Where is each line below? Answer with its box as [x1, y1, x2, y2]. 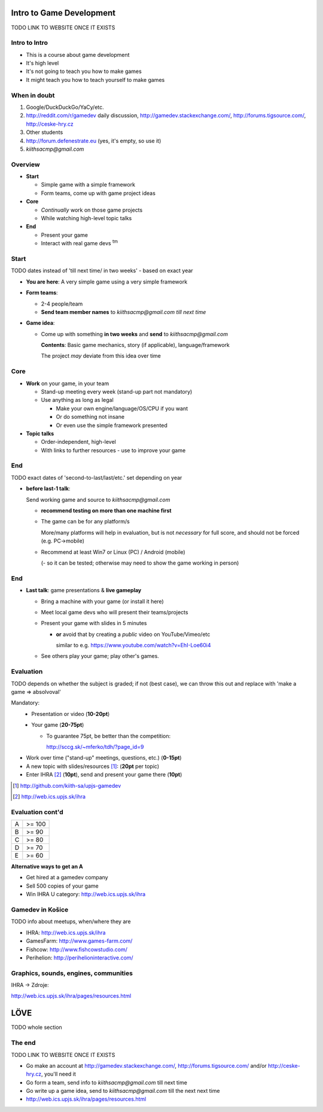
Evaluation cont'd [11, 808, 64, 816]
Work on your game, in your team [26, 380, 109, 387]
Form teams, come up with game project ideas [41, 189, 156, 197]
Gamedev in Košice [11, 905, 69, 913]
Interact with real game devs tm [41, 239, 118, 247]
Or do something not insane [56, 413, 125, 421]
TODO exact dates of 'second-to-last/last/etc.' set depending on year [11, 474, 182, 481]
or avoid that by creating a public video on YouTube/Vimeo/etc [56, 630, 211, 638]
